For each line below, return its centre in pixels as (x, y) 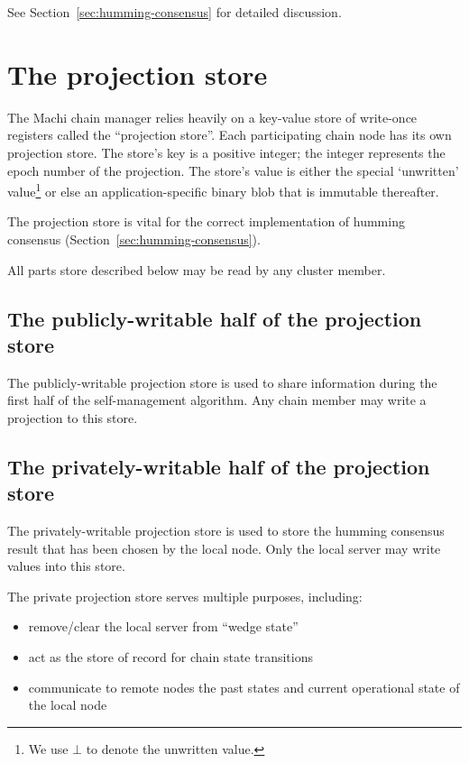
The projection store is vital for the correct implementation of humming (206, 221)
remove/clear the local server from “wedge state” (163, 626)
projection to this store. (73, 417)
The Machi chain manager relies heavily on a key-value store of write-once (212, 117)
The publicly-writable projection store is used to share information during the (222, 382)
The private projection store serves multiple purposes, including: (185, 596)
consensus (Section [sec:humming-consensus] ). (134, 239)
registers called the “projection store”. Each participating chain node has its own (230, 135)
